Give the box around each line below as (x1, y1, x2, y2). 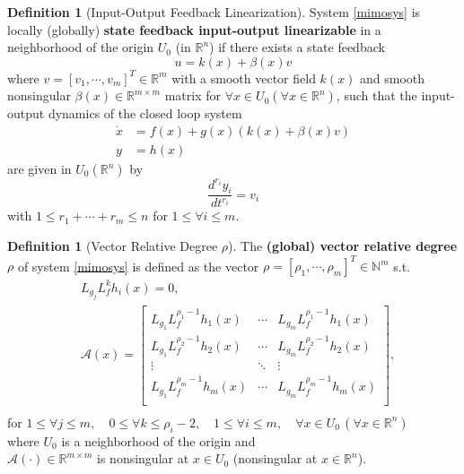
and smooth (360, 68, 425, 87)
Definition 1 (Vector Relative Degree (7, 236, 218, 254)
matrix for (164, 86, 221, 105)
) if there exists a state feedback (209, 38, 385, 56)
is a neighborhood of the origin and (61, 431, 256, 450)
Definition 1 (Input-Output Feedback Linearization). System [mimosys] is (7, 3, 421, 21)
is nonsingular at (97, 449, 189, 468)
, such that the (336, 86, 417, 105)
